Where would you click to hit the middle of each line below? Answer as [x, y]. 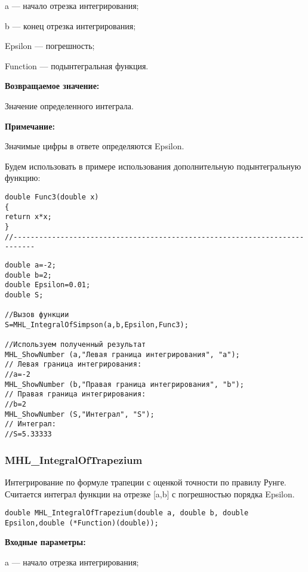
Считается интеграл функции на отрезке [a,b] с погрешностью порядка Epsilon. [150, 493]
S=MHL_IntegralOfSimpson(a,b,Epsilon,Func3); [97, 325]
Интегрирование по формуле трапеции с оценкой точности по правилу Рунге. [146, 482]
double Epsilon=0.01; [48, 285]
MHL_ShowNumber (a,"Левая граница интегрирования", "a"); [122, 354]
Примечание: [30, 126]
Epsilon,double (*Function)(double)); [82, 523]
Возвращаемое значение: [52, 86]
